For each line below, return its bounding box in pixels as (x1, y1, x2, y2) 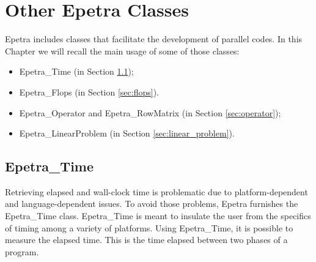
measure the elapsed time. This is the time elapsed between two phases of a (5, 233, 288, 246)
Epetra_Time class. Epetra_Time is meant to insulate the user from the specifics (5, 209, 311, 222)
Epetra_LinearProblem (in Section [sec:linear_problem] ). (19, 127, 235, 140)
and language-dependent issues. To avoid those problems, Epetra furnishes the (5, 197, 298, 210)
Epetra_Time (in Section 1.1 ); (19, 65, 134, 78)
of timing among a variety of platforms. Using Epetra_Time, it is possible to (5, 221, 293, 234)
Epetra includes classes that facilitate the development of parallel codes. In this (5, 32, 303, 45)
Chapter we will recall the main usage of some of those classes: (5, 44, 240, 57)
